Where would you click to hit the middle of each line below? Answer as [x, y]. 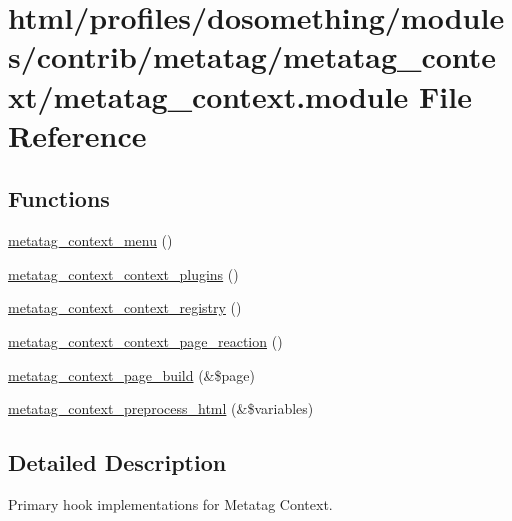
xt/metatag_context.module [208, 95]
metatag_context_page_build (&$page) [131, 374]
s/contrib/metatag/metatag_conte [252, 56]
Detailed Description [117, 462]
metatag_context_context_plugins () [123, 273]
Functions [59, 198]
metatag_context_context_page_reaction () [145, 340]
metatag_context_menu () [90, 240]
